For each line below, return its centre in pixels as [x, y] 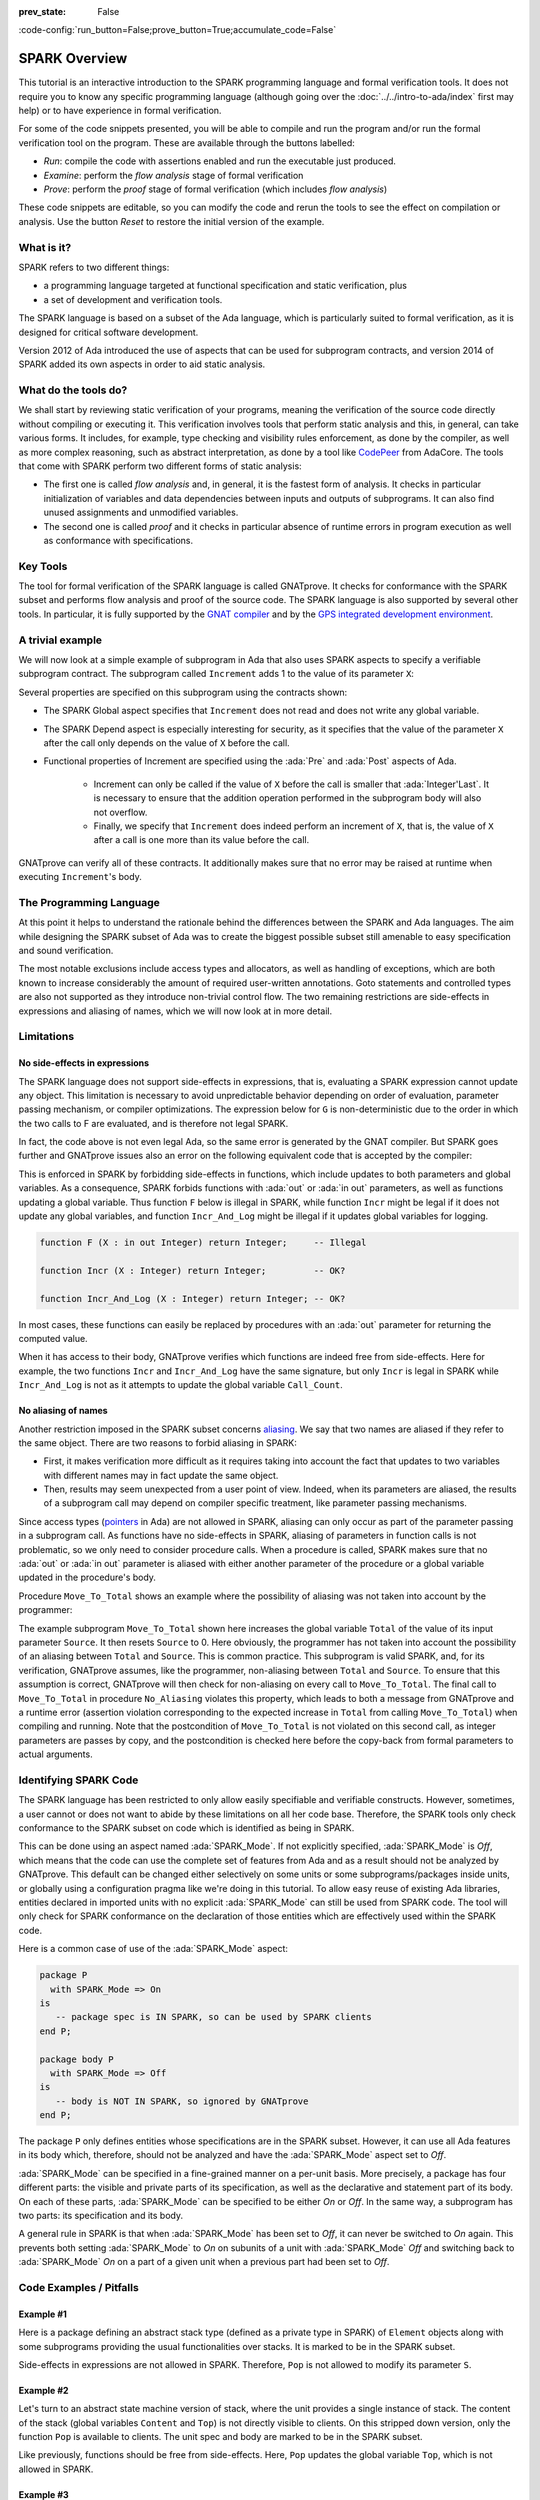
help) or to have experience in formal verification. [120, 111]
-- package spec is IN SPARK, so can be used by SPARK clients [213, 2017]
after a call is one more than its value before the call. [201, 840]
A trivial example [60, 640]
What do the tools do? [73, 390]
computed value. [53, 1338]
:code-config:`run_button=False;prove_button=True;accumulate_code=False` [177, 30]
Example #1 [42, 2314]
